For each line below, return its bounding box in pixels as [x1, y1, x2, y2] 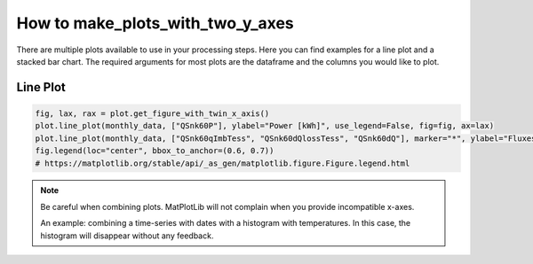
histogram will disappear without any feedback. [40, 230, 214, 241]
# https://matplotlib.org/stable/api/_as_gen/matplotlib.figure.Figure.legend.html [35, 158, 410, 168]
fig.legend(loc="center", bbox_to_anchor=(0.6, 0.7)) [35, 146, 274, 156]
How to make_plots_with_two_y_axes [16, 13, 295, 33]
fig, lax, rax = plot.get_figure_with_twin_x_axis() [35, 108, 270, 119]
